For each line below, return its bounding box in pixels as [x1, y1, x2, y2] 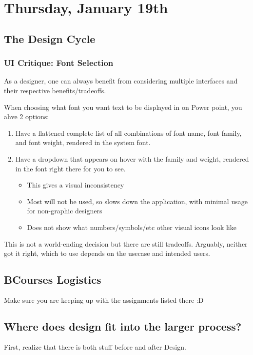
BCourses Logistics [4, 272, 101, 287]
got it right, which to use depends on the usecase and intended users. [4, 248, 210, 258]
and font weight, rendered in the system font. [15, 137, 151, 147]
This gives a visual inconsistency [27, 180, 124, 190]
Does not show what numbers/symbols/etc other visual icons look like [27, 222, 236, 232]
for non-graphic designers [27, 206, 102, 216]
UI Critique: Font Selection [4, 57, 114, 69]
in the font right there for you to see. [15, 163, 126, 173]
